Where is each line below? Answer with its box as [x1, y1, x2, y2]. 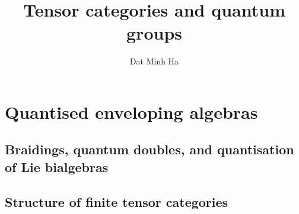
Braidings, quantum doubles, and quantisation [5, 140, 294, 158]
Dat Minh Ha [129, 55, 179, 67]
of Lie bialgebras [5, 157, 109, 176]
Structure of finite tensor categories [5, 192, 228, 210]
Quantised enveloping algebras [5, 99, 258, 124]
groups [126, 21, 182, 45]
